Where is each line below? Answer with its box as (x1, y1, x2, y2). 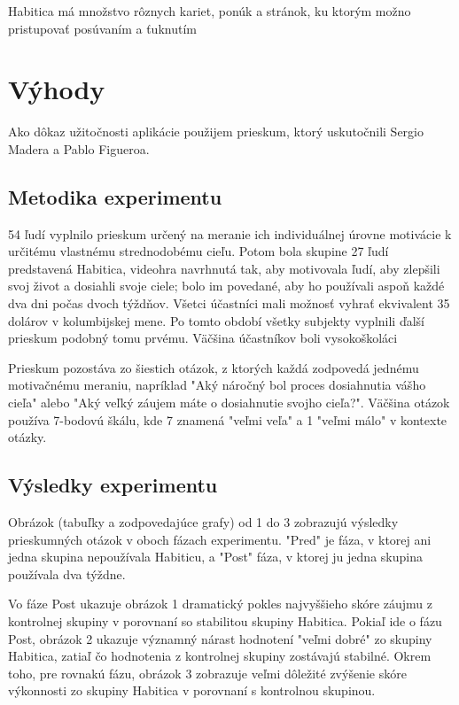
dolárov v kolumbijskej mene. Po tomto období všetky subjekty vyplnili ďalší (8, 311, 424, 329)
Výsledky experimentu (8, 471, 218, 499)
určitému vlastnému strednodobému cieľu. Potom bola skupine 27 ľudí (8, 242, 389, 260)
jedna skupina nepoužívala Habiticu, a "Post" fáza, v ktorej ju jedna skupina (8, 547, 423, 566)
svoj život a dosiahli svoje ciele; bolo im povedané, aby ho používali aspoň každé (8, 276, 445, 295)
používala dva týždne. (8, 564, 126, 583)
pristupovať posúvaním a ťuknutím (8, 19, 197, 37)
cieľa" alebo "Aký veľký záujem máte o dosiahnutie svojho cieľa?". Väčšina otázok (8, 393, 450, 412)
